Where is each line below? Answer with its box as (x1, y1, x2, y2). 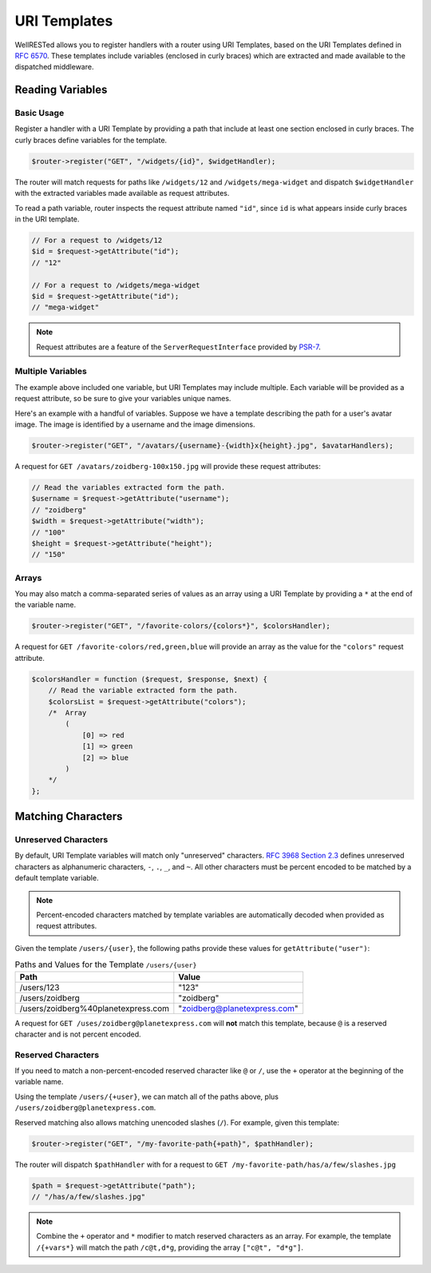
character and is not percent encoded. (14, 1029, 141, 1039)
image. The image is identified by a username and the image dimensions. (14, 420, 255, 429)
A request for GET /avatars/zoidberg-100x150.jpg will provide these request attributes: (14, 462, 321, 471)
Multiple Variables (14, 366, 87, 377)
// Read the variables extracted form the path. (31, 483, 226, 491)
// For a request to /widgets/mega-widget (31, 280, 200, 289)
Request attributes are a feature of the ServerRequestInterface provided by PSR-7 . (36, 342, 321, 352)
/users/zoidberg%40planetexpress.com (19, 1003, 170, 1014)
